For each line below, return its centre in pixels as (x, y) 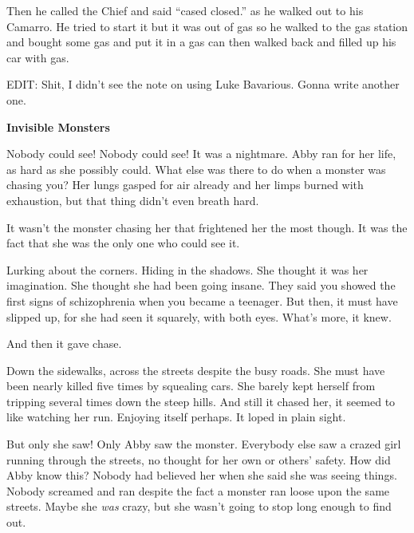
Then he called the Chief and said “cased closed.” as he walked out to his (185, 10)
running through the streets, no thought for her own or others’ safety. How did (199, 459)
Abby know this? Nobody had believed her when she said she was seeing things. (202, 475)
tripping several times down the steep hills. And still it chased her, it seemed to (201, 401)
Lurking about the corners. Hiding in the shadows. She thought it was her (187, 269)
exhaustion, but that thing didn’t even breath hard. (133, 200)
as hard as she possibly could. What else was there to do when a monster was (196, 169)
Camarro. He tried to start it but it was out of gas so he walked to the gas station (207, 26)
